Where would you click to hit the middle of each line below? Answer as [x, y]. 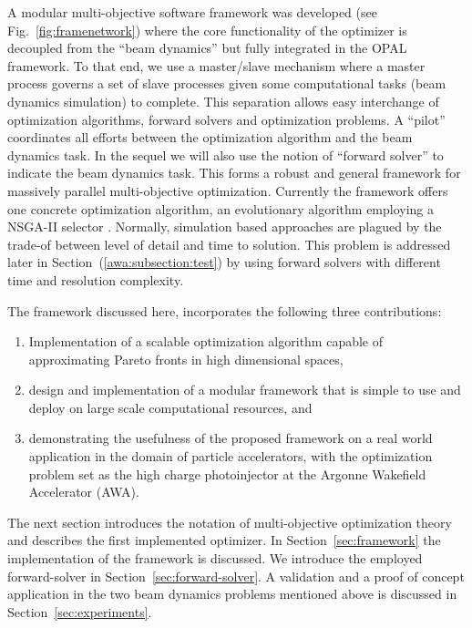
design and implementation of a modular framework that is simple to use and [245, 390]
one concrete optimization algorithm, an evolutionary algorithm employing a [221, 208]
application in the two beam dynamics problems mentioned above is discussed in [232, 594]
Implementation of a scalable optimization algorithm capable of [206, 341]
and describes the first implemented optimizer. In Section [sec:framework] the [224, 540]
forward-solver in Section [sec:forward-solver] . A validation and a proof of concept [236, 576]
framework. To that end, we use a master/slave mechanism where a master [216, 65]
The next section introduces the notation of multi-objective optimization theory [230, 522]
